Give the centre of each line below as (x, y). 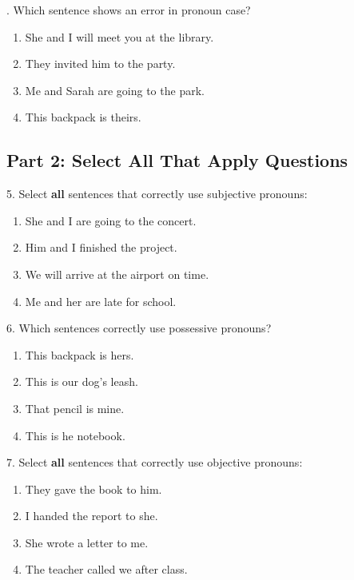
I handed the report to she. (91, 516)
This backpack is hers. (80, 354)
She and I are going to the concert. (111, 220)
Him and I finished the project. (101, 247)
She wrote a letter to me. (87, 542)
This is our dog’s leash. (82, 381)
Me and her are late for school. (101, 301)
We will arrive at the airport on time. (117, 274)
